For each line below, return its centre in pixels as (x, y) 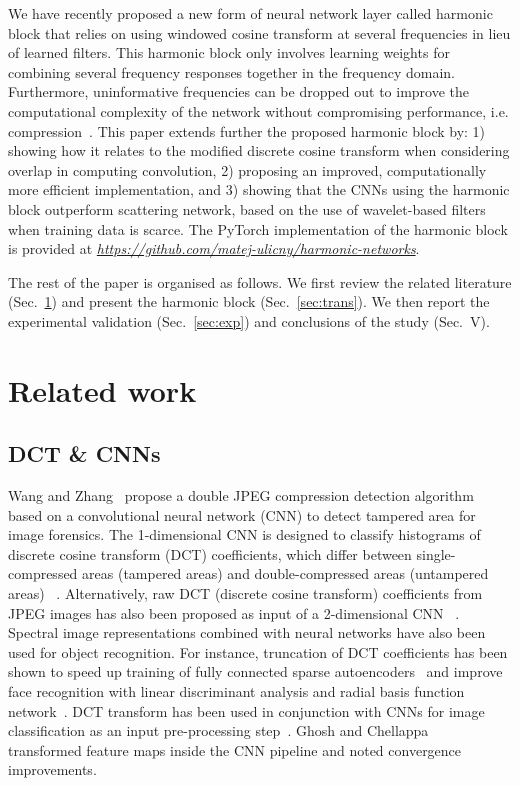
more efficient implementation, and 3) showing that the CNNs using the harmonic (259, 189)
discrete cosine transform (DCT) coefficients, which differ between (210, 553)
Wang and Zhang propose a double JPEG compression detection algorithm (241, 495)
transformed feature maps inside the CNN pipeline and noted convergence (235, 749)
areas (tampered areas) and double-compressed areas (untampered (285, 573)
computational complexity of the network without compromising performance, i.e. (258, 110)
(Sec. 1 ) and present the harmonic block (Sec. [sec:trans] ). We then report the (249, 301)
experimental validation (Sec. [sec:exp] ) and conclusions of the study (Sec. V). (249, 320)
